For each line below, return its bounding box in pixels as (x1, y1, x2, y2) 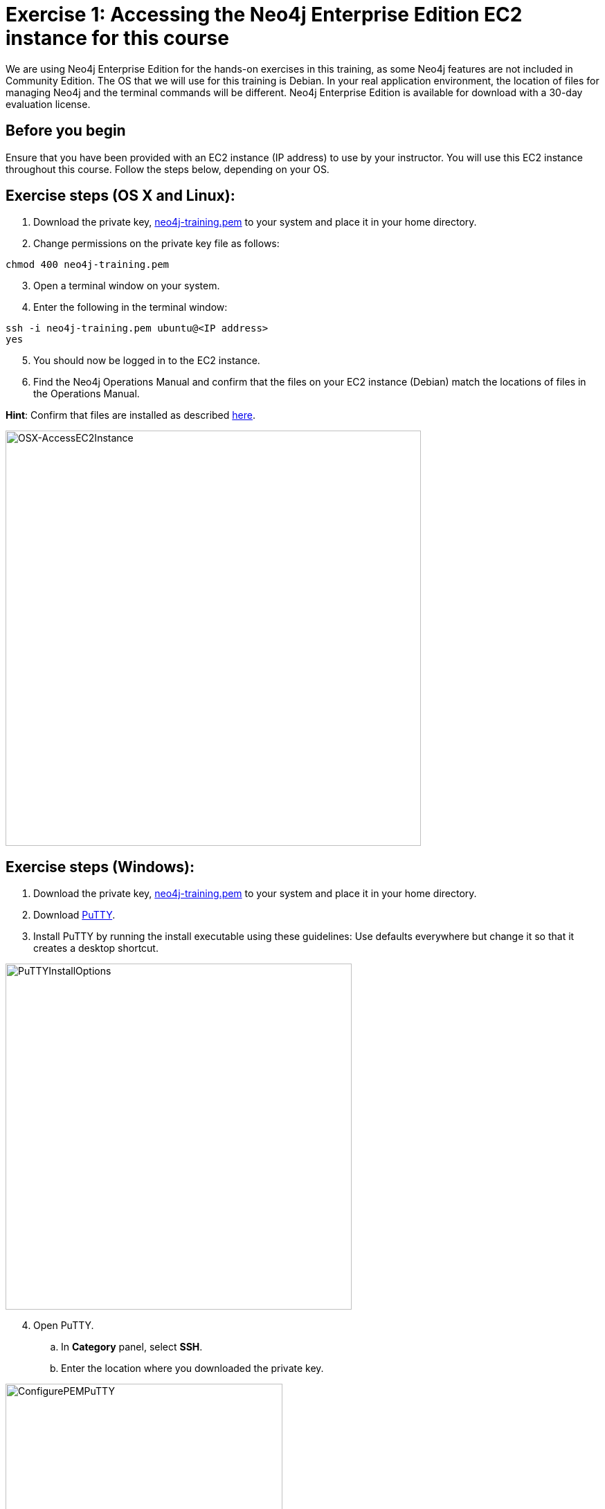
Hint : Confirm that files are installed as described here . (6, 409, 255, 422)
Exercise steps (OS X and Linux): (6, 187, 235, 205)
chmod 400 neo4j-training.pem (6, 259, 170, 271)
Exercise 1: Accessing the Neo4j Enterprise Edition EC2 (6, 3, 523, 26)
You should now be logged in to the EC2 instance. (33, 354, 260, 367)
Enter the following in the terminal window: (33, 301, 228, 314)
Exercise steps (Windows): (6, 858, 195, 876)
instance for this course (6, 26, 229, 50)
